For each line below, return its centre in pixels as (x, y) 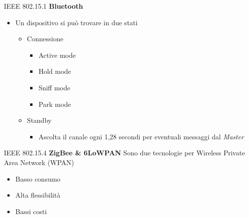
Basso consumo (38, 178)
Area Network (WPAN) (39, 162)
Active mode (57, 55)
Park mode (55, 104)
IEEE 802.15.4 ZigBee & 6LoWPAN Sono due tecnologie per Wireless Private (124, 153)
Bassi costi (31, 211)
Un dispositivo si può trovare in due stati (76, 22)
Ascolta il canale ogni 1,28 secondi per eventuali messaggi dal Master (141, 136)
